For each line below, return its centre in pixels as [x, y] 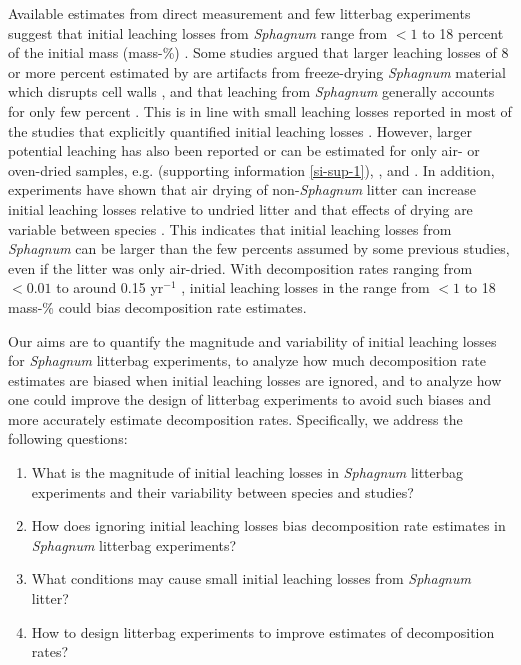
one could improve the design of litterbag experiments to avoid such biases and [250, 399]
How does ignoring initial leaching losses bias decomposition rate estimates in [268, 525]
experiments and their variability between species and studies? [222, 491]
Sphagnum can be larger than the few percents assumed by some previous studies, [259, 248]
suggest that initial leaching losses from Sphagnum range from [198, 32]
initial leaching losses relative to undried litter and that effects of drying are [240, 208]
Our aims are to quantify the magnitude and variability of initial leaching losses [252, 340]
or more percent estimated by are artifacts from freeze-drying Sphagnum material [257, 71]
